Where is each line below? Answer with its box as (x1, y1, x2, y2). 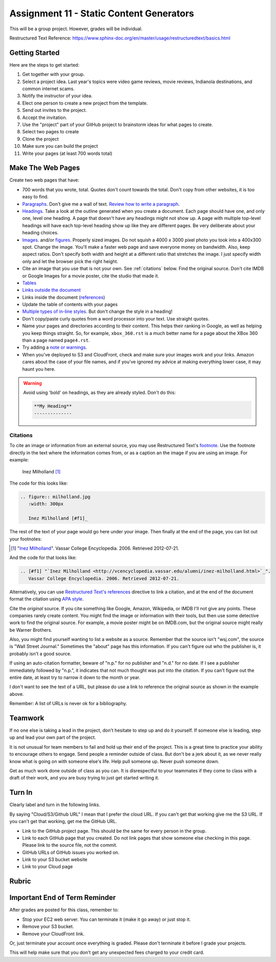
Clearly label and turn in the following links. (9, 801, 101, 808)
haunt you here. (22, 366, 56, 372)
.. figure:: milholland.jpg (20, 494, 90, 500)
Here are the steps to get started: (9, 62, 80, 68)
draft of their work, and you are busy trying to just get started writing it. (9, 775, 159, 781)
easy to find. (22, 194, 49, 200)
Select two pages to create (22, 129, 79, 135)
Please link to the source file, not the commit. (22, 842, 118, 848)
